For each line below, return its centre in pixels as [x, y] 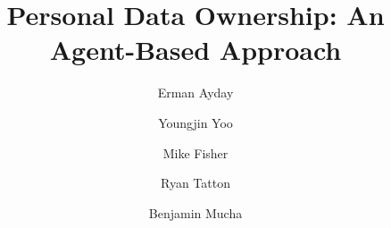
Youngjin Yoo [195, 122]
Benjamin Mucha [195, 212]
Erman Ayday [195, 93]
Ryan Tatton [195, 183]
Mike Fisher [195, 152]
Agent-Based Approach [195, 50]
